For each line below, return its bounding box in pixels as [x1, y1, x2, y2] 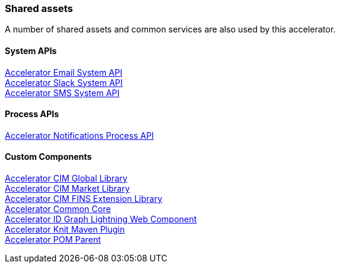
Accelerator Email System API [5, 67, 123, 78]
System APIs [5, 45, 57, 56]
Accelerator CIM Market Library [5, 183, 130, 194]
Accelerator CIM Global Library [5, 173, 128, 184]
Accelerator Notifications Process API [5, 130, 154, 141]
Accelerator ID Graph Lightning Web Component [5, 214, 197, 225]
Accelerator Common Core [5, 204, 111, 215]
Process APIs [5, 109, 59, 120]
